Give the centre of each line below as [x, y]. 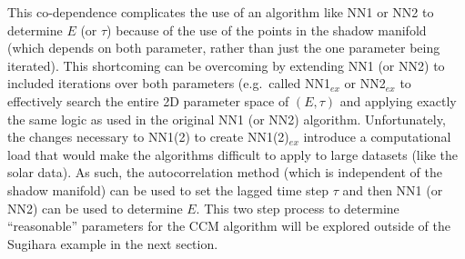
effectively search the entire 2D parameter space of [148, 100]
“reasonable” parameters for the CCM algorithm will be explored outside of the [229, 226]
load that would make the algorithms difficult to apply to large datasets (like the [232, 154]
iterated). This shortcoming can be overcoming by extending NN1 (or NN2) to [226, 65]
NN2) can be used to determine [95, 208]
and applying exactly [398, 100]
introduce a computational [377, 137]
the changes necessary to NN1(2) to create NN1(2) [148, 137]
